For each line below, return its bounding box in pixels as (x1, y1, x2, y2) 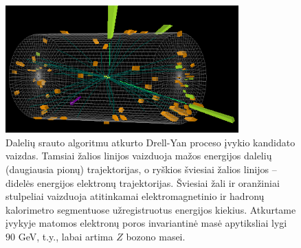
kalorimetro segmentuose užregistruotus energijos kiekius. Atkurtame (5, 202, 296, 216)
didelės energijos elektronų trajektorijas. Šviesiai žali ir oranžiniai (5, 175, 280, 190)
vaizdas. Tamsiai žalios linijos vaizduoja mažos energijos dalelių (5, 148, 272, 163)
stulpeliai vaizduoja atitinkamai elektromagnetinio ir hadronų (5, 189, 265, 203)
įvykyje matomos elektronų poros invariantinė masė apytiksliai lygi (5, 216, 287, 230)
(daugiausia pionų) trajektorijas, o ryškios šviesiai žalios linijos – (5, 162, 277, 176)
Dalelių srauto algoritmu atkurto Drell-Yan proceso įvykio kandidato (5, 135, 296, 149)
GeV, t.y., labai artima (18, 229, 113, 243)
